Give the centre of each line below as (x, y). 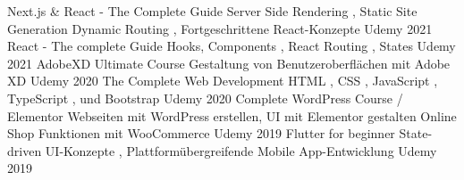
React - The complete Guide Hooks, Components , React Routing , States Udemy (232, 46)
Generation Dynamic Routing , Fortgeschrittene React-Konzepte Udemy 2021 (220, 28)
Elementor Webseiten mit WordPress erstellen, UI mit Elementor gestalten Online (232, 115)
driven (25, 150)
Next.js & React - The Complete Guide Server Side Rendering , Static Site (212, 11)
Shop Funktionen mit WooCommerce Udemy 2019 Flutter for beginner (201, 133)
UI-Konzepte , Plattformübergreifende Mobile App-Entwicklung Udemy (241, 150)
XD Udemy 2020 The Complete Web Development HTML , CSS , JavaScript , (223, 81)
